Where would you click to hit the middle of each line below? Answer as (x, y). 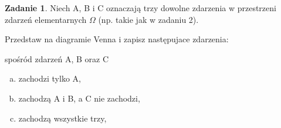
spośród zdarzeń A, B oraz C (57, 58)
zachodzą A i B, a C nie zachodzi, (79, 98)
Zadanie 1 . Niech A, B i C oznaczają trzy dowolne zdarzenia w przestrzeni (140, 8)
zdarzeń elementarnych (46, 19)
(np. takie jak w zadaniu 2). (148, 19)
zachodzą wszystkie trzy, (62, 118)
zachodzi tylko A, (50, 78)
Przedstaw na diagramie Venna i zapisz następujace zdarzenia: (117, 39)
